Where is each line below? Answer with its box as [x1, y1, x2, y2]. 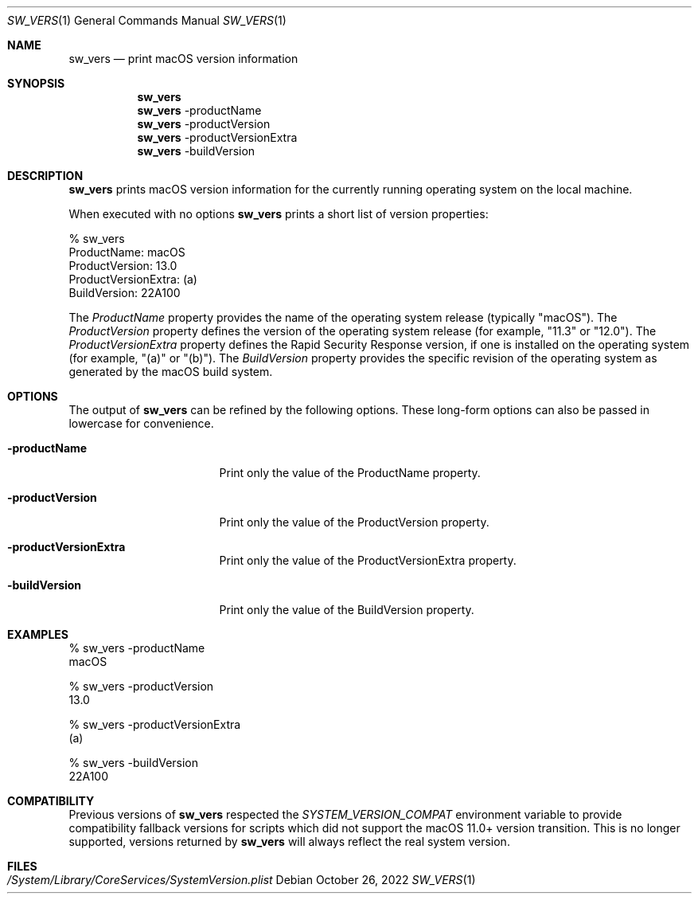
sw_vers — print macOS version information [68, 52, 298, 65]
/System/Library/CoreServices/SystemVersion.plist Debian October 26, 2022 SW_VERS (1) [7, 873, 476, 886]
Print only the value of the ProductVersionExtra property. [219, 554, 517, 567]
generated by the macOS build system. [68, 365, 273, 378]
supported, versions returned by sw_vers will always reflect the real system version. [68, 835, 510, 848]
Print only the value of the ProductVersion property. [219, 515, 489, 529]
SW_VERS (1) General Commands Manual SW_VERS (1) [7, 14, 287, 27]
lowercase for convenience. [68, 417, 214, 430]
